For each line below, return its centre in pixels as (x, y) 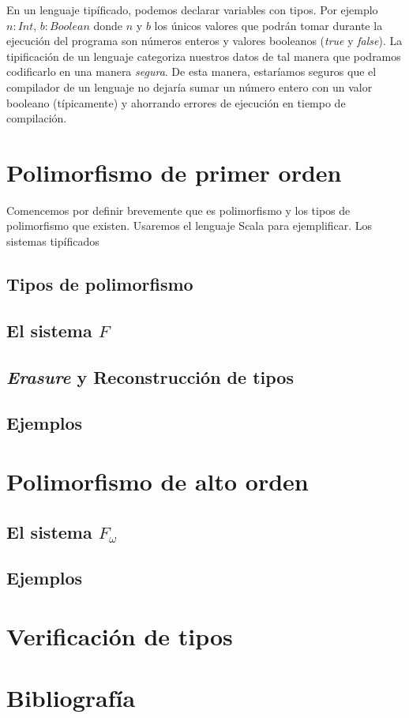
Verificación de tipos (120, 635)
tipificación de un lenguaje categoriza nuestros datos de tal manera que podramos (204, 56)
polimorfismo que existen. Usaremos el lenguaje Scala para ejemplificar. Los (189, 226)
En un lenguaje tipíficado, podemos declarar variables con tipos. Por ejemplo (192, 9)
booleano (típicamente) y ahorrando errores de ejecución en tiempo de (176, 102)
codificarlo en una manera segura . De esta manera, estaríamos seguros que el (191, 71)
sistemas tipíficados (53, 241)
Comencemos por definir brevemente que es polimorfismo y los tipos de (178, 210)
